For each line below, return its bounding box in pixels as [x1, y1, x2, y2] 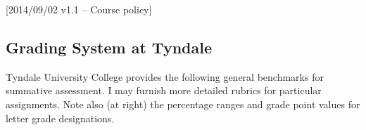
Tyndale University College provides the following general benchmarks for [6, 69, 324, 84]
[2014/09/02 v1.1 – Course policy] [6, 2, 152, 16]
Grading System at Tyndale [6, 36, 213, 58]
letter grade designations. [6, 110, 115, 125]
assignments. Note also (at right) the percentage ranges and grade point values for [6, 96, 360, 111]
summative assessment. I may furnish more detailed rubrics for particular [6, 83, 322, 98]
